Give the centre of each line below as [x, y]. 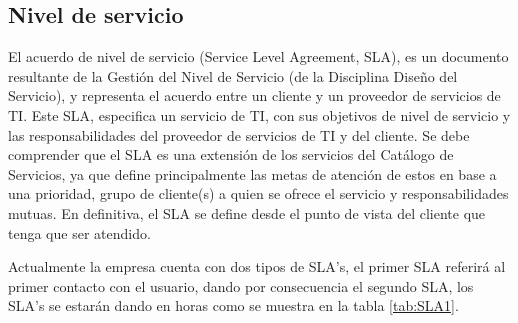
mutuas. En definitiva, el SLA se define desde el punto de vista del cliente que [247, 212]
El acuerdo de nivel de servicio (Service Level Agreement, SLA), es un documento [258, 56]
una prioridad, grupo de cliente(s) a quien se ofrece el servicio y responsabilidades [258, 193]
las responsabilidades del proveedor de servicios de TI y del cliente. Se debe [239, 134]
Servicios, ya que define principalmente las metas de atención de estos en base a [252, 173]
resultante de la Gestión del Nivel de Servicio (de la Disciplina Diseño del [233, 75]
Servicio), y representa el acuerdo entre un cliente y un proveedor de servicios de [254, 95]
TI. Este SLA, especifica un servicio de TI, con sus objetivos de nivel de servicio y [259, 114]
